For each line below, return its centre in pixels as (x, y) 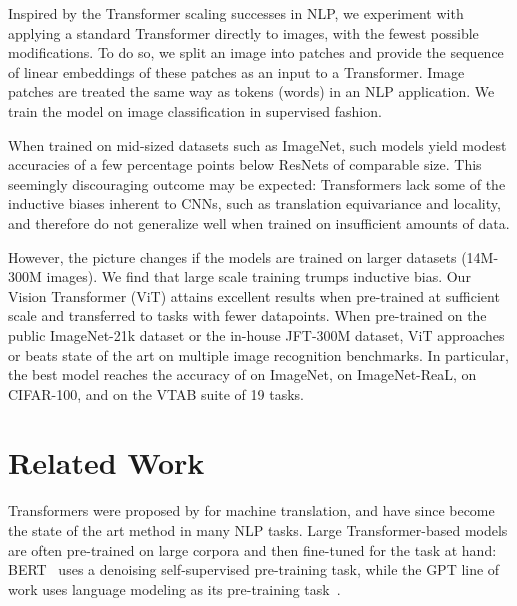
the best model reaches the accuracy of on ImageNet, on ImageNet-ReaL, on (242, 374)
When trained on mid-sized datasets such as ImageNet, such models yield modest (257, 144)
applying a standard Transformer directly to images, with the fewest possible (243, 32)
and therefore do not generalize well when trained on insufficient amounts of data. (259, 222)
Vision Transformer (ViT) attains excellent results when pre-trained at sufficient (254, 295)
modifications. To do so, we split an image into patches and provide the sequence (256, 52)
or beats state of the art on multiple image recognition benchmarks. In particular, (258, 354)
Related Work (106, 462)
